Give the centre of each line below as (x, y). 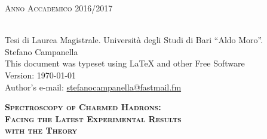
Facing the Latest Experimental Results (93, 118)
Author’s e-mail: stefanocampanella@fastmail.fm (93, 87)
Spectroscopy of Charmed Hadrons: (83, 107)
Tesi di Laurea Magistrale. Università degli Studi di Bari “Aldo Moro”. (134, 40)
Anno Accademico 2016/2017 (59, 8)
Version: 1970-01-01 (41, 75)
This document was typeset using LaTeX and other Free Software (125, 63)
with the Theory (41, 130)
